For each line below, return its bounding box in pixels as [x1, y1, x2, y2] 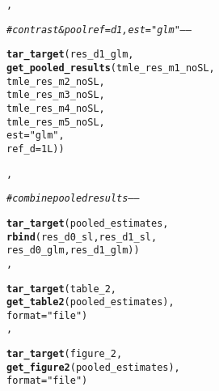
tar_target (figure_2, [6, 348, 123, 360]
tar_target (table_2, [6, 283, 117, 295]
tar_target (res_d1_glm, [6, 49, 134, 61]
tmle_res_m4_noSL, [6, 102, 105, 114]
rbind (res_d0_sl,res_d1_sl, [6, 231, 158, 243]
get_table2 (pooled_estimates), [6, 296, 175, 308]
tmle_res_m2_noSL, [6, 75, 105, 87]
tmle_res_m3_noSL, [6, 89, 105, 101]
